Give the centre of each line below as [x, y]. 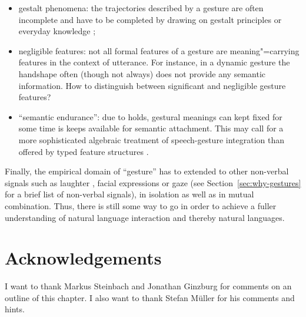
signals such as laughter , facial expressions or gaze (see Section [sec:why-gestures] [153, 182]
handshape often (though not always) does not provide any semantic [142, 73]
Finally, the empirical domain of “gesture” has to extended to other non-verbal [147, 171]
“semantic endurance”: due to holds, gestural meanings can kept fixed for [150, 116]
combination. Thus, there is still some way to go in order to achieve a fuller [141, 205]
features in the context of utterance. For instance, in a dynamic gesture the [154, 62]
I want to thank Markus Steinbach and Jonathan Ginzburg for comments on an [148, 286]
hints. [15, 309]
